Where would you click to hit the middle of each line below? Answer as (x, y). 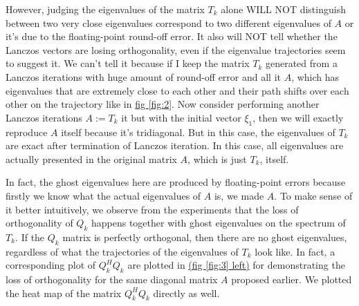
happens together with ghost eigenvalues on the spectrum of (218, 223)
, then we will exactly (298, 117)
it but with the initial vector (181, 117)
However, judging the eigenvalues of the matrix (105, 9)
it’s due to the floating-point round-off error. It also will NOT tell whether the (172, 36)
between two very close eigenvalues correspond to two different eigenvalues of (168, 22)
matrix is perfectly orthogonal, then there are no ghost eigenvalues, (205, 237)
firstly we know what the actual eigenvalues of (103, 195)
